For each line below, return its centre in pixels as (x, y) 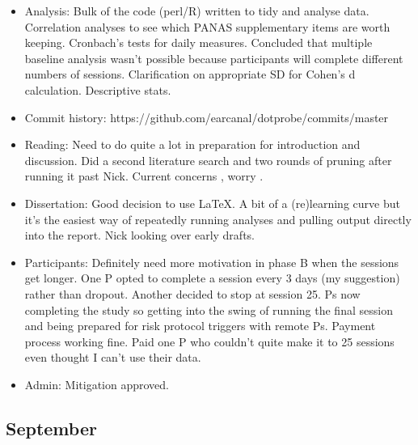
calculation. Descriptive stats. (98, 89)
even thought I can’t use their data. (113, 357)
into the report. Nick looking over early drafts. (139, 235)
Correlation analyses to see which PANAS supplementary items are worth (207, 26)
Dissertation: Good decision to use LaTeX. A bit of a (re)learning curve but (212, 203)
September (51, 428)
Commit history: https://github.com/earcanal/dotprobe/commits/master (207, 117)
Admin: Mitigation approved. (97, 384)
